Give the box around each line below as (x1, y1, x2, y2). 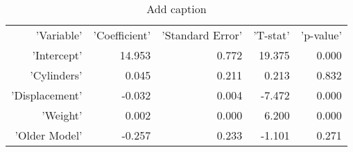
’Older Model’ (15, 127, 83, 143)
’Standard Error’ (162, 27, 243, 43)
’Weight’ (42, 107, 83, 123)
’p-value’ (300, 27, 342, 43)
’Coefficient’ (93, 27, 151, 43)
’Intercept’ (32, 47, 83, 63)
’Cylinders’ (30, 67, 83, 83)
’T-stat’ (253, 27, 290, 43)
